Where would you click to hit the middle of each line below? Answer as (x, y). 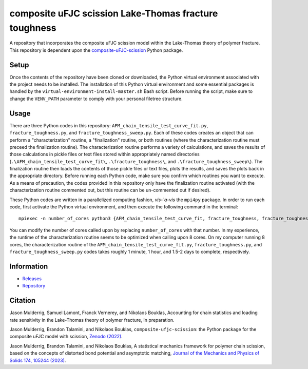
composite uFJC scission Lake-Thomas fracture (114, 13)
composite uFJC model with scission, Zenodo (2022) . (66, 337)
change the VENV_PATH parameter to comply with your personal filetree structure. (96, 99)
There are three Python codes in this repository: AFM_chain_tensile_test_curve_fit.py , (109, 125)
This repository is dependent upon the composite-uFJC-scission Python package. (96, 50)
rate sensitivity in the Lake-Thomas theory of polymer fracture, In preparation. (92, 320)
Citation (23, 300)
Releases (32, 278)
